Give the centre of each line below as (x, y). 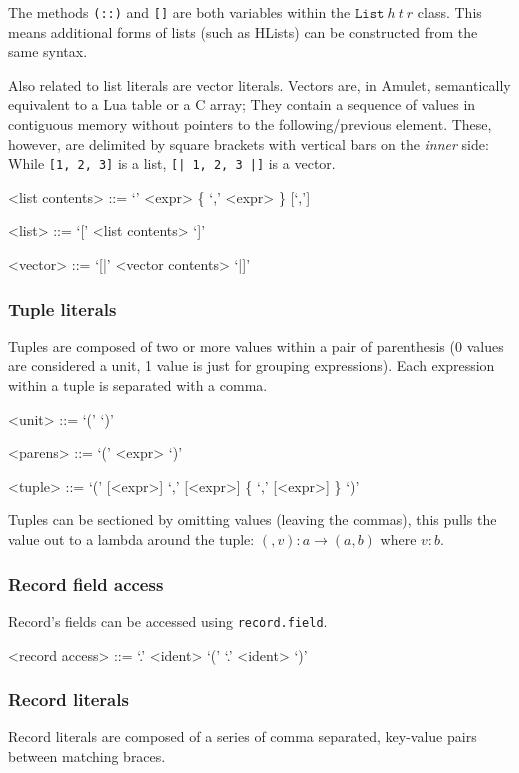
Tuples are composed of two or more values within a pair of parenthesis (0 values (256, 345)
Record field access (86, 583)
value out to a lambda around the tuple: (131, 539)
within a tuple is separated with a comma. (138, 385)
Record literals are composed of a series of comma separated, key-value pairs (242, 736)
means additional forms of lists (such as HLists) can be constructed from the (243, 31)
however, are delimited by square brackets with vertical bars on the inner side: (248, 143)
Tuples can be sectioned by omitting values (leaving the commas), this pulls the (252, 519)
